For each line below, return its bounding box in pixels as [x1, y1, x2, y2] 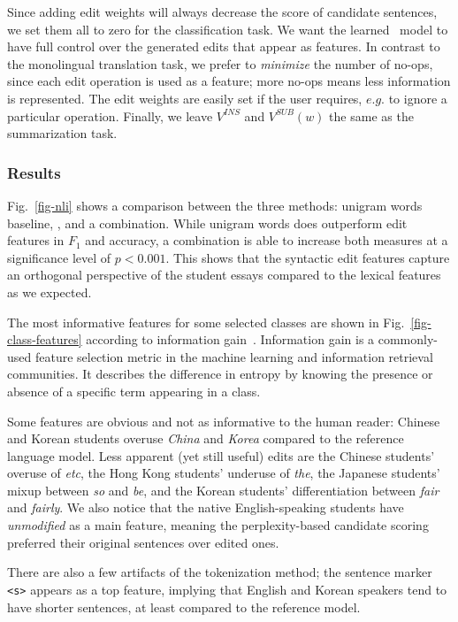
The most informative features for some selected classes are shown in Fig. [7, 312, 405, 331]
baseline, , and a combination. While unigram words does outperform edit [7, 213, 408, 232]
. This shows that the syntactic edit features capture [165, 248, 450, 266]
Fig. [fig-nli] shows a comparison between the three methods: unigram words [7, 196, 423, 214]
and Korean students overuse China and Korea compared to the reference [7, 429, 404, 448]
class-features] [7, 330, 82, 349]
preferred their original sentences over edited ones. [7, 533, 279, 551]
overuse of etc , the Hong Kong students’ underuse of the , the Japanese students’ [7, 464, 440, 482]
